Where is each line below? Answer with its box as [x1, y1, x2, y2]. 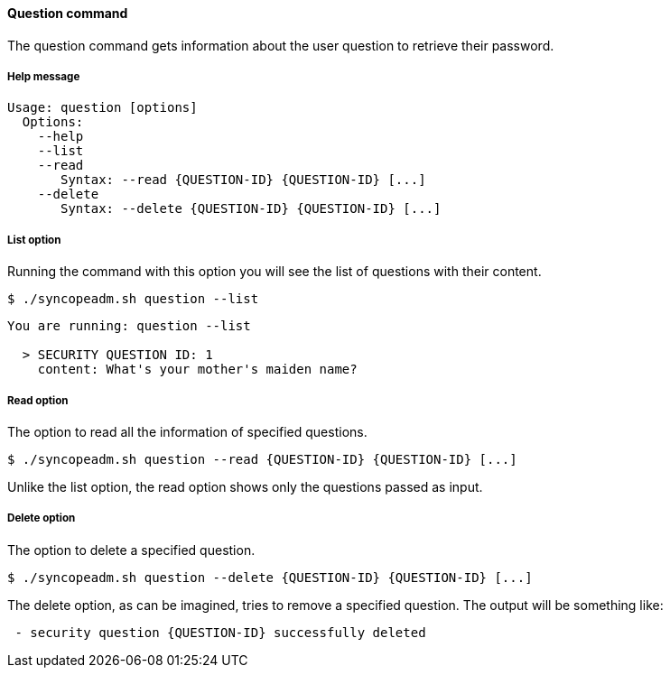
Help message [7, 70, 80, 83]
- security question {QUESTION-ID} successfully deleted [14, 624, 426, 640]
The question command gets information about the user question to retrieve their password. [7, 37, 554, 53]
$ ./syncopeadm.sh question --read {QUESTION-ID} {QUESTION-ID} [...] [7, 451, 517, 467]
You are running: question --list [7, 319, 251, 334]
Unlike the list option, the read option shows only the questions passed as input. [7, 478, 483, 495]
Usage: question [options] [7, 100, 198, 116]
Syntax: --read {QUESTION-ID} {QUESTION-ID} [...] [60, 172, 426, 188]
